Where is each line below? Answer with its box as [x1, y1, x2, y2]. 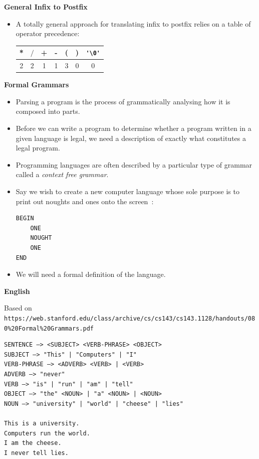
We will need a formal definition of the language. [16, 269, 166, 279]
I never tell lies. [4, 449, 69, 456]
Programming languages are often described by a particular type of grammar [16, 159, 252, 170]
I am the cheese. [4, 439, 62, 447]
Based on [4, 302, 32, 313]
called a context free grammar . [16, 169, 109, 180]
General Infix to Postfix [4, 2, 88, 12]
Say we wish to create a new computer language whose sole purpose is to [16, 186, 239, 197]
